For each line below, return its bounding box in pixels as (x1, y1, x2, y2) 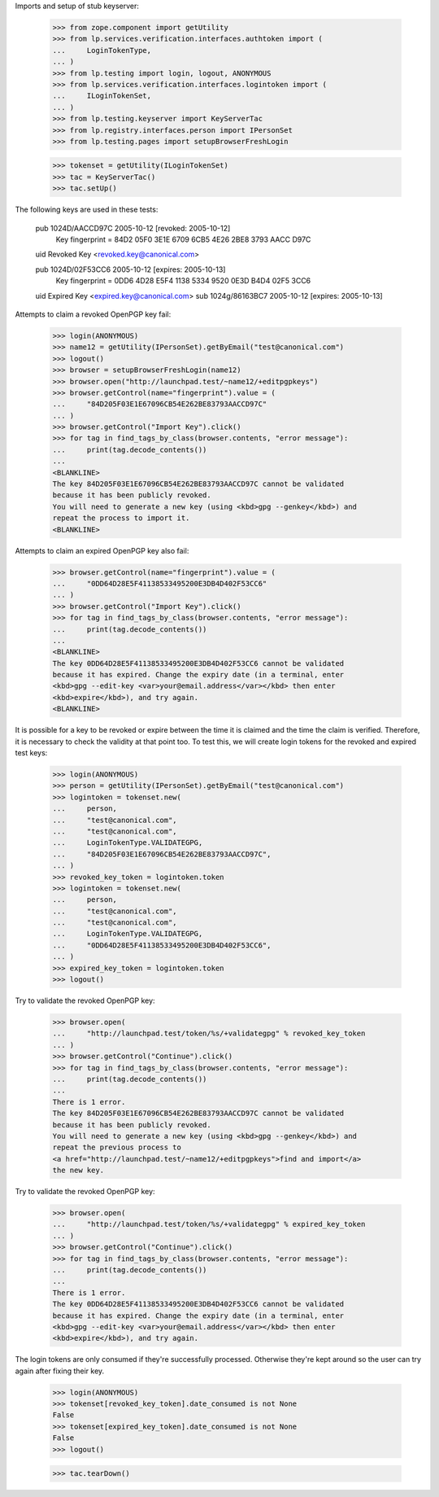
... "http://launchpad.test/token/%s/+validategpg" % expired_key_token (52, 1219, 366, 1229)
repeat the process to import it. (52, 514, 190, 523)
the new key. (52, 1166, 105, 1175)
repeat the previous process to (52, 1143, 182, 1152)
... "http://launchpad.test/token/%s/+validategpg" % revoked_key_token (52, 1029, 366, 1038)
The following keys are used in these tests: (15, 204, 159, 215)
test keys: (15, 748, 48, 758)
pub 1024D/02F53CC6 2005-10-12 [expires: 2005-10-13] (35, 265, 226, 274)
